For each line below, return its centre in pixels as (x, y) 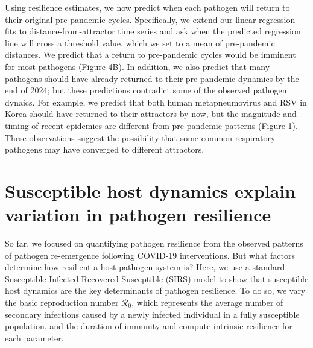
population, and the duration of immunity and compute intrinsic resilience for (149, 326)
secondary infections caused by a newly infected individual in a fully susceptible (152, 314)
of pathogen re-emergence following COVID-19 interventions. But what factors (150, 255)
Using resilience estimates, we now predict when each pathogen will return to (147, 7)
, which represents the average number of (207, 302)
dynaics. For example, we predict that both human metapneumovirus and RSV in (156, 102)
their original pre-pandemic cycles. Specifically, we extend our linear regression (150, 19)
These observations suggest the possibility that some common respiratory (140, 137)
